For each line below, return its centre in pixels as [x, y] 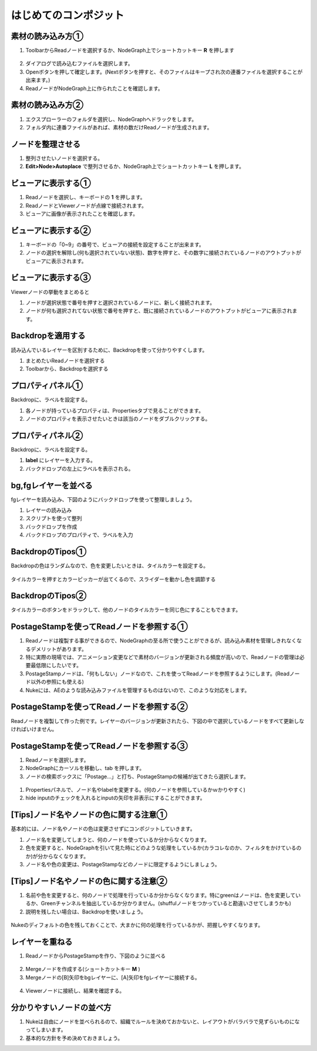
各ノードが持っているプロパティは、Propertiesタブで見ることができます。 [115, 410]
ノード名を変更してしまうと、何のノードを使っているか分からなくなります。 [117, 839]
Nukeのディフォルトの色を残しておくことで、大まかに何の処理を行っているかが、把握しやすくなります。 [137, 925]
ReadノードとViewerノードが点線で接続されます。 [86, 205]
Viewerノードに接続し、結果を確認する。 [75, 991]
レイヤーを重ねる [42, 941]
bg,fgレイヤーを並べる [52, 485]
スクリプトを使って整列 [54, 518]
